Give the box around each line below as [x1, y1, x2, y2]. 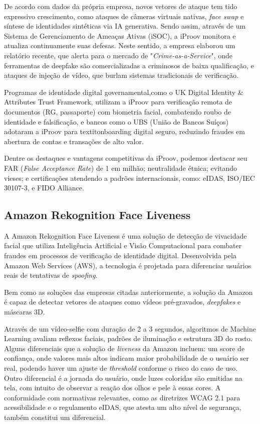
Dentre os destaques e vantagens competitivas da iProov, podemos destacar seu [4, 153, 247, 163]
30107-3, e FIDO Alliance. [4, 182, 84, 193]
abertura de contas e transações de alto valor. [4, 136, 144, 146]
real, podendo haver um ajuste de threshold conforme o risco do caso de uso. [4, 363, 238, 373]
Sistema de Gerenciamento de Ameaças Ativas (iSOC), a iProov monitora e [4, 30, 236, 41]
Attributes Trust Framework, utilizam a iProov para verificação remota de [4, 96, 232, 107]
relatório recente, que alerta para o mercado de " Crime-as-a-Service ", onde [4, 50, 232, 60]
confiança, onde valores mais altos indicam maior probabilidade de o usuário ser [4, 353, 249, 363]
